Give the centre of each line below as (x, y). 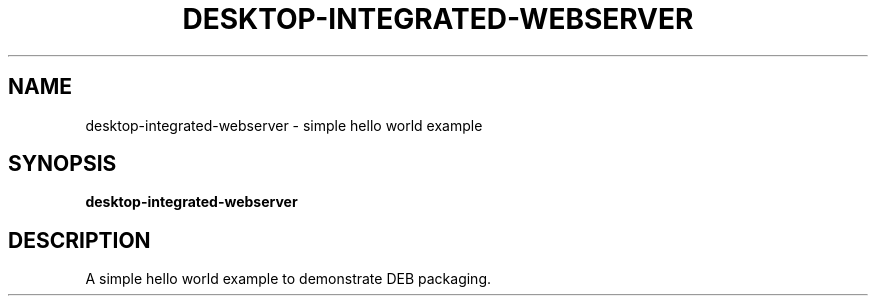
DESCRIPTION (79, 240)
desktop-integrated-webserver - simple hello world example (284, 125)
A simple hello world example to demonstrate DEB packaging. (288, 279)
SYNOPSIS (62, 164)
